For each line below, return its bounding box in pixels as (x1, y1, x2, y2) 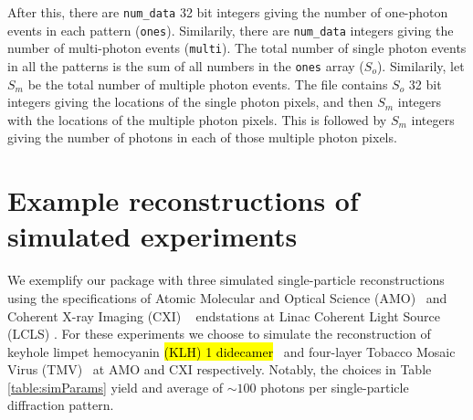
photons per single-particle (260, 377, 409, 396)
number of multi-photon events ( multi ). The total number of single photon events (7, 38, 467, 58)
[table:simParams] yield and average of (7, 377, 224, 396)
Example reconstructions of (7, 182, 359, 219)
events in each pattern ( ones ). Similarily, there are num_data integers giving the (7, 20, 454, 39)
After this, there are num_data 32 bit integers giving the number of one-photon (7, 3, 448, 21)
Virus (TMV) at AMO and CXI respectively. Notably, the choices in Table (7, 360, 432, 379)
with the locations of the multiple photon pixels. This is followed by (7, 110, 387, 129)
